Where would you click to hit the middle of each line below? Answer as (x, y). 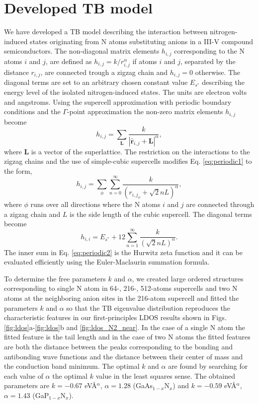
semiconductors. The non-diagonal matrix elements (82, 51)
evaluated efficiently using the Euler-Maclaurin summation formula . (107, 262)
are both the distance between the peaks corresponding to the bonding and (119, 346)
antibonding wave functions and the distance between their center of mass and (124, 356)
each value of (24, 375)
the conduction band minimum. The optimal (72, 366)
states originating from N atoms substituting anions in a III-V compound (142, 41)
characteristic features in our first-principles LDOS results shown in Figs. (115, 317)
